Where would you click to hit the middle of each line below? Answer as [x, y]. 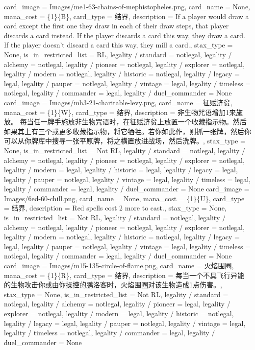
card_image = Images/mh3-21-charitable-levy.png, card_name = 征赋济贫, [118, 102]
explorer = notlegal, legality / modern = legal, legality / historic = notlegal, [119, 313]
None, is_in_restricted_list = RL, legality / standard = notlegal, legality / [118, 54]
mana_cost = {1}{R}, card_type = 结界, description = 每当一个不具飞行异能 [124, 275]
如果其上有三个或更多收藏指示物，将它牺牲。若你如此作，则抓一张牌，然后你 [127, 131]
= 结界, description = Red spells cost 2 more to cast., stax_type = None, [115, 208]
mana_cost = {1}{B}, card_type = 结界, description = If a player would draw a [127, 16]
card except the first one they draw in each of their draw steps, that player [116, 26]
